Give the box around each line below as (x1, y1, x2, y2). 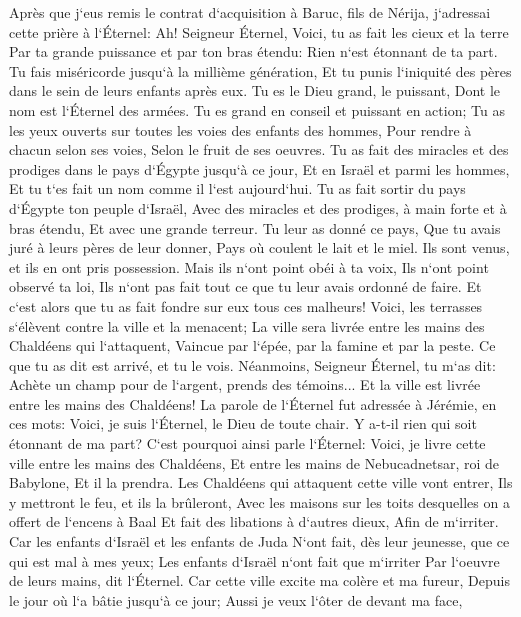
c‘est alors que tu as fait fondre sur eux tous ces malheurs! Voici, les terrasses (9, 295, 483, 316)
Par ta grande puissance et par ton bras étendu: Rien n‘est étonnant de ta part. (9, 41, 498, 62)
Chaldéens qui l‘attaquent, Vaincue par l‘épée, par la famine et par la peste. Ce (9, 335, 496, 356)
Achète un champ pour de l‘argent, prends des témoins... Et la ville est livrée (9, 374, 481, 395)
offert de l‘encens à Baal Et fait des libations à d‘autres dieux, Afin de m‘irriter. (9, 511, 499, 532)
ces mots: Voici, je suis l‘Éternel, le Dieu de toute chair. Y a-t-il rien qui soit (9, 413, 477, 434)
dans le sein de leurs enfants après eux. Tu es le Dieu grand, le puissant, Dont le (9, 80, 501, 101)
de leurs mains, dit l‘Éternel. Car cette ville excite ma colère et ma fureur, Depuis (9, 570, 510, 591)
